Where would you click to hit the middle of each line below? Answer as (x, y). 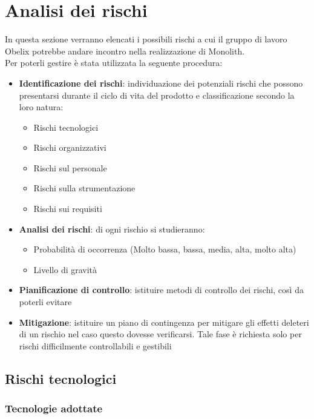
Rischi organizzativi (70, 147)
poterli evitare (45, 302)
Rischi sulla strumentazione (84, 188)
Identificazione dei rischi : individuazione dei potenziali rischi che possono (161, 83)
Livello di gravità (65, 269)
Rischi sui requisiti (68, 209)
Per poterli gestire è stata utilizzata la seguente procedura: (114, 63)
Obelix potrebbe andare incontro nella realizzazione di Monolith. (125, 51)
